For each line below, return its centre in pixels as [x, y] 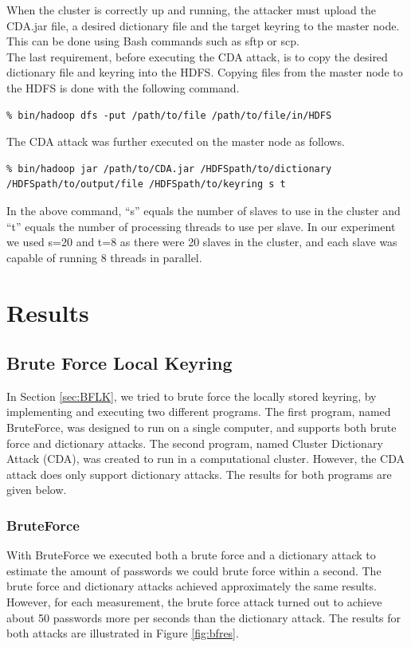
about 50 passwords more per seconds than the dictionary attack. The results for [204, 617]
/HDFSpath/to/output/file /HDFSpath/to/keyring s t [146, 184]
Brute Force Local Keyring [119, 363]
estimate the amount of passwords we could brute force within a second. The [194, 570]
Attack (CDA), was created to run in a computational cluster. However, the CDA [205, 459]
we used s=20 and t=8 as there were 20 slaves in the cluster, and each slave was [202, 242]
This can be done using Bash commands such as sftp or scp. [153, 41]
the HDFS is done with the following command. [123, 87]
